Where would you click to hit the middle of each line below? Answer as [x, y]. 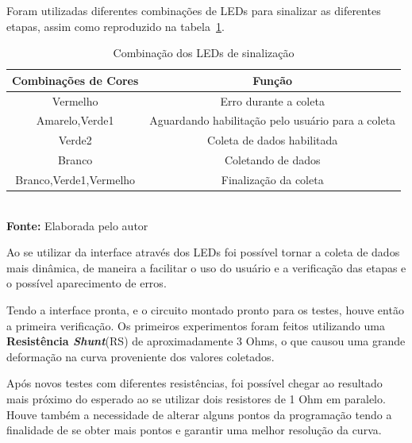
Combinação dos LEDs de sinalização [204, 53]
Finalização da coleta [272, 179]
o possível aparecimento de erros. [87, 283]
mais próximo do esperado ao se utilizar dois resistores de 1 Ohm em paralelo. [196, 399]
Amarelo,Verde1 [75, 120]
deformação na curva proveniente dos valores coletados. [141, 356]
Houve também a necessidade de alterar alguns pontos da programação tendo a [199, 414]
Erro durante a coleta [272, 100]
